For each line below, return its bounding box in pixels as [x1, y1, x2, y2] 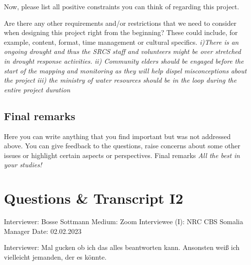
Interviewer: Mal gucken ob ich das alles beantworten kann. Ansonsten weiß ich [4, 242, 240, 252]
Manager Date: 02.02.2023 [4, 226, 82, 236]
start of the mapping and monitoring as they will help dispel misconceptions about [4, 65, 247, 75]
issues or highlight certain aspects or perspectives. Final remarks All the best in [4, 150, 240, 160]
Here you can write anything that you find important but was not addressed [4, 131, 231, 141]
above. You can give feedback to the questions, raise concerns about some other [4, 141, 240, 151]
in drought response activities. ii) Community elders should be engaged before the [4, 55, 244, 66]
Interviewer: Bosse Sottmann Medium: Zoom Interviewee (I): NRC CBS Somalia [4, 216, 243, 227]
